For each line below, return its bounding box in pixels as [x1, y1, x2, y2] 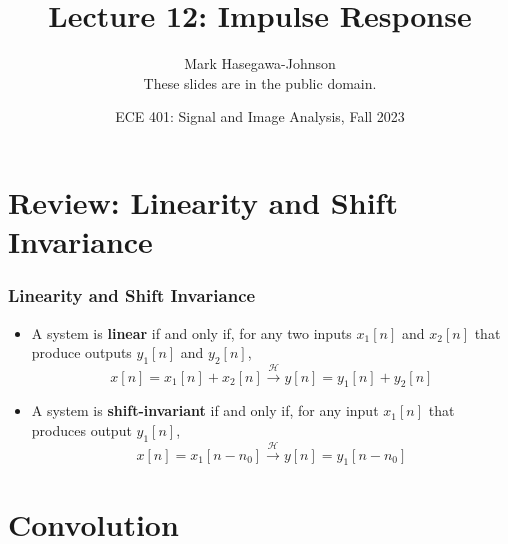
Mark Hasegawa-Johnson [184, 53, 336, 74]
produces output [31, 420, 132, 441]
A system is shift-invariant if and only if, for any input [31, 400, 379, 421]
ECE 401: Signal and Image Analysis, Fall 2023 [115, 106, 405, 127]
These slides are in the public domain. [143, 72, 377, 93]
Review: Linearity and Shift [8, 181, 398, 222]
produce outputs [31, 342, 132, 363]
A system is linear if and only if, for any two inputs [31, 322, 352, 343]
